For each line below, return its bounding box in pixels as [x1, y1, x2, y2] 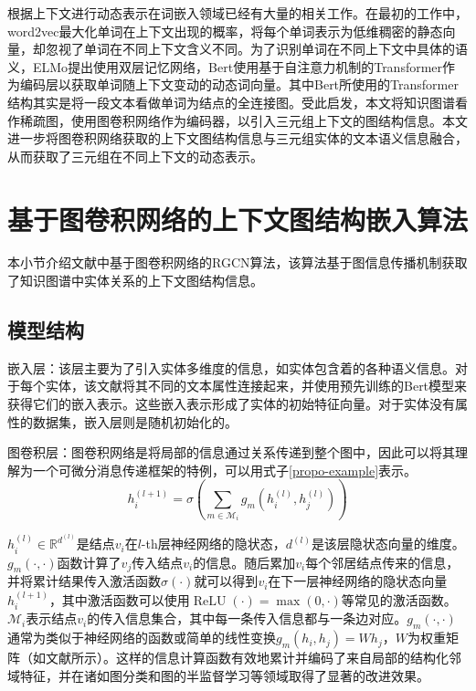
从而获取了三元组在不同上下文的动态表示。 [7, 146, 263, 165]
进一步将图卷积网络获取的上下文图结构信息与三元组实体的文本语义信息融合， [7, 129, 468, 148]
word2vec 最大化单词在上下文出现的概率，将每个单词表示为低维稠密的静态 [7, 21, 443, 40]
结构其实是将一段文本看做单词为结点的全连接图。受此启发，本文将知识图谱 [7, 92, 455, 111]
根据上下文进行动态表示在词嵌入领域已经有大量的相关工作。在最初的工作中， [7, 4, 468, 22]
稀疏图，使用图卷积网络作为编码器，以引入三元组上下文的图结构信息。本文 [19, 110, 468, 130]
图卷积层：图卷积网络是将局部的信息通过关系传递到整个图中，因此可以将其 [7, 443, 455, 462]
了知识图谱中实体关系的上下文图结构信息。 [7, 271, 263, 290]
